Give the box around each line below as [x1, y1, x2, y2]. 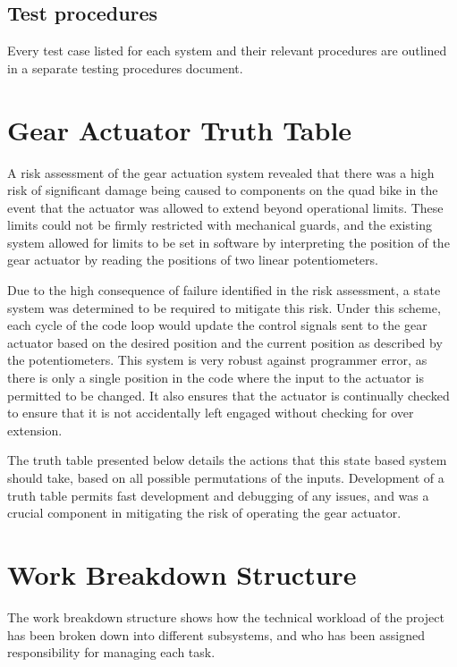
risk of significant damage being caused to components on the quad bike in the [7, 181, 438, 199]
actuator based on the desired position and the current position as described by [7, 333, 443, 351]
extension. [7, 420, 63, 439]
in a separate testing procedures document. [7, 58, 243, 77]
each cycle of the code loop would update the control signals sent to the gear [7, 316, 427, 334]
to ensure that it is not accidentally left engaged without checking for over [7, 403, 414, 422]
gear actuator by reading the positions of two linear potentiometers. [7, 250, 378, 269]
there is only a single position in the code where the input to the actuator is [7, 368, 424, 387]
